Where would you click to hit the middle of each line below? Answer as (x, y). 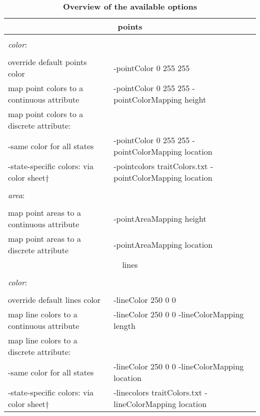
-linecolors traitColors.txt (158, 392)
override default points (47, 62)
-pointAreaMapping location (163, 244)
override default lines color (54, 300)
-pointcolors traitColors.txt (161, 166)
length (124, 326)
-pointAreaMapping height (160, 218)
